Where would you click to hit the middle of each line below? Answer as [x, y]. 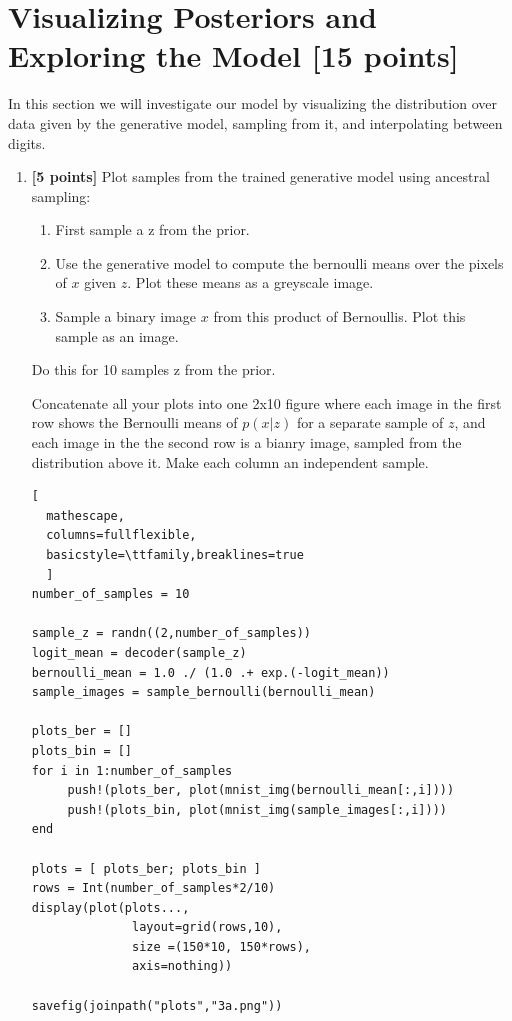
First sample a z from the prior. [152, 229]
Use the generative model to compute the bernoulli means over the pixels [279, 262]
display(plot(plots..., [110, 907]
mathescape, [85, 515]
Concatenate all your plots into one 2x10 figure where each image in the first [266, 402]
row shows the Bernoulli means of [134, 422]
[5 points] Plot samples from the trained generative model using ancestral [260, 176]
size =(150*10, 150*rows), [222, 946]
